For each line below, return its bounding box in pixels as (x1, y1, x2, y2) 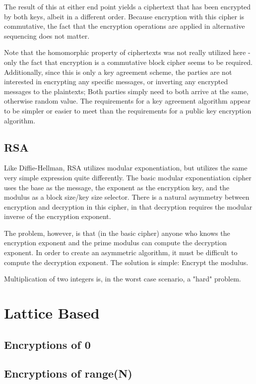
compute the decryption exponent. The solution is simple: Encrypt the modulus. (4, 257, 249, 267)
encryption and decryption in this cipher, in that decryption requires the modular (4, 201, 253, 212)
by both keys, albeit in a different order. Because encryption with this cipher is (4, 11, 245, 21)
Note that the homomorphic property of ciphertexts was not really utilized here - (4, 47, 251, 57)
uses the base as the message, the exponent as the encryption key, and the (4, 182, 229, 192)
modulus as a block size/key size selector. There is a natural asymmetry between (4, 192, 250, 202)
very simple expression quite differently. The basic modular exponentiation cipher (4, 172, 252, 182)
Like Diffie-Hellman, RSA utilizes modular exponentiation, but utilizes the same (4, 163, 248, 173)
